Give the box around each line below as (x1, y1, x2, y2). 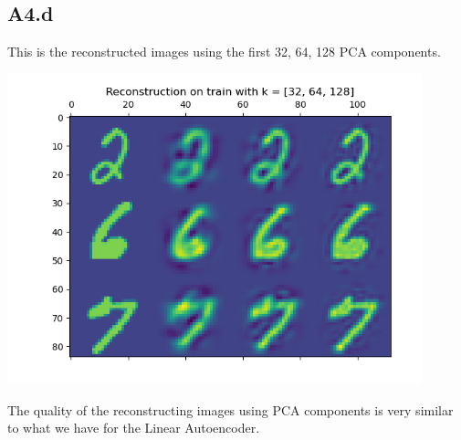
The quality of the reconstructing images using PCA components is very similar (7, 400, 454, 419)
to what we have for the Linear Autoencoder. (7, 418, 260, 437)
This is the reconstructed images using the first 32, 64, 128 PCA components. (7, 42, 441, 61)
